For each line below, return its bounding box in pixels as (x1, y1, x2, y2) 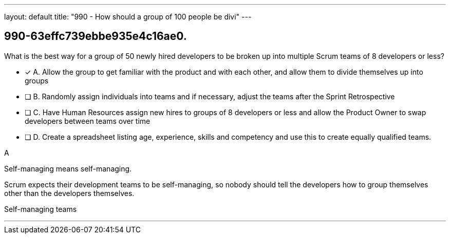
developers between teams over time (25, 116, 151, 125)
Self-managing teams (4, 204, 77, 213)
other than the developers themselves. (4, 188, 135, 198)
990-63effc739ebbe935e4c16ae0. (4, 30, 187, 43)
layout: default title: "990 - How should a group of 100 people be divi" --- (4, 12, 252, 21)
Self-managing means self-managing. (4, 164, 132, 173)
